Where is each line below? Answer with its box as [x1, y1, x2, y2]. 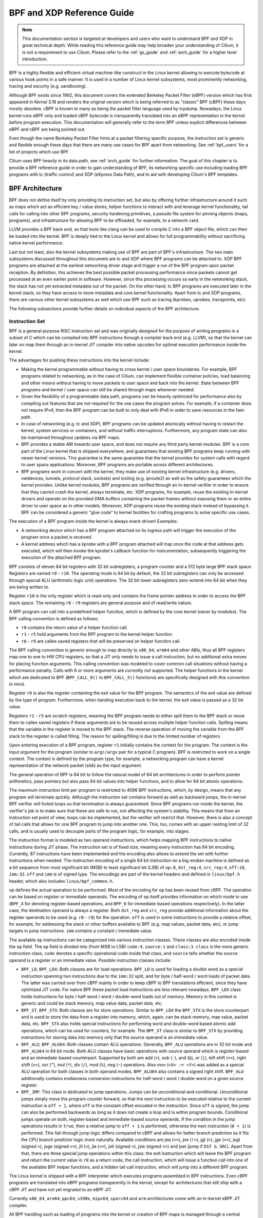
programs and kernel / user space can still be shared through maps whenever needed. [21, 387, 195, 392]
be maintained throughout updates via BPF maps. [21, 434, 120, 440]
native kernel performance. [9, 240, 64, 246]
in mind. [9, 681, 25, 687]
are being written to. [9, 584, 50, 590]
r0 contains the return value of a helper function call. [21, 624, 128, 630]
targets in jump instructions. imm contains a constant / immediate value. [9, 928, 153, 934]
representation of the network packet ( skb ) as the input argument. [9, 762, 142, 768]
